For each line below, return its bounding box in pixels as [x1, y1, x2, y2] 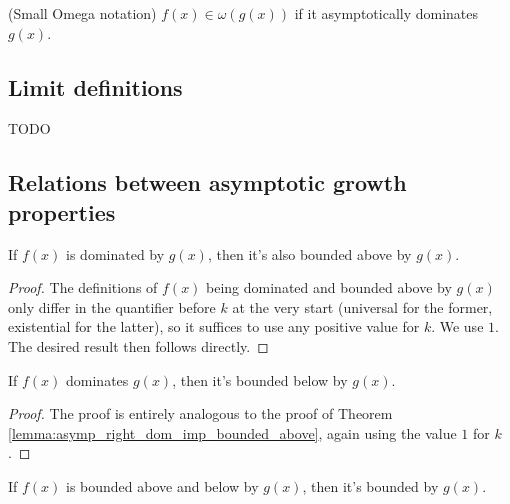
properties [8, 196, 116, 227]
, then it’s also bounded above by [207, 243, 412, 264]
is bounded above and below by [66, 475, 259, 496]
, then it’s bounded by [302, 475, 439, 496]
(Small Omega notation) [8, 3, 157, 23]
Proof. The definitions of [8, 277, 158, 298]
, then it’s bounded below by [172, 369, 348, 390]
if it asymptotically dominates [294, 3, 479, 23]
